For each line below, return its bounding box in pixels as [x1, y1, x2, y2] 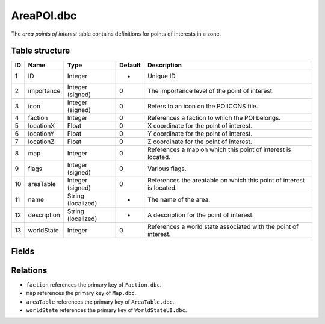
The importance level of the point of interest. [147, 87, 274, 95]
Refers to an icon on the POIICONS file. [147, 102, 258, 111]
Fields [11, 246, 35, 256]
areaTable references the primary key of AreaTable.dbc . [26, 298, 175, 305]
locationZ [28, 137, 55, 146]
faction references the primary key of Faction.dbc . [26, 281, 162, 288]
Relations [11, 265, 48, 275]
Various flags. [147, 164, 187, 173]
